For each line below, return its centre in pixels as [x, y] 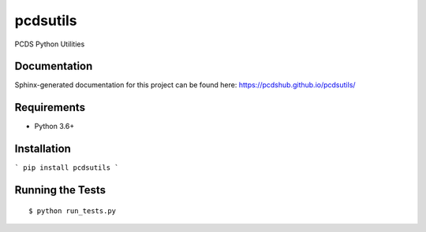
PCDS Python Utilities [50, 44]
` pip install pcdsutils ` [67, 168]
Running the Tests [60, 190]
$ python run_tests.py [73, 211]
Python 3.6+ [54, 127]
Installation [43, 149]
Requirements [50, 107]
